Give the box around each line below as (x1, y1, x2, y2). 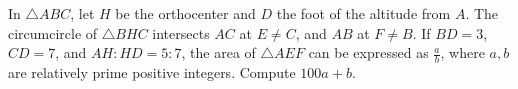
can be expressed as (308, 42, 429, 63)
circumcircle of (8, 22, 98, 43)
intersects (152, 22, 210, 43)
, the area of (181, 42, 256, 63)
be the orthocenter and (115, 3, 256, 23)
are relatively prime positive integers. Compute (8, 62, 296, 83)
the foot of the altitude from (276, 3, 451, 23)
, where (440, 42, 485, 63)
